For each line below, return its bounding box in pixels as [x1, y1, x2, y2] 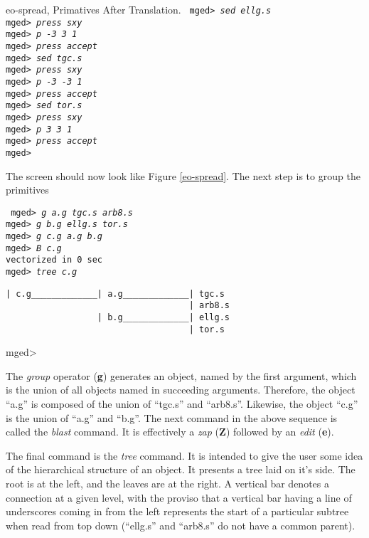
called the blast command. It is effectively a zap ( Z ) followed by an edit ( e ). [6, 424, 334, 439]
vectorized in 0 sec [6, 255, 103, 265]
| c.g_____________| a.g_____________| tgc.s [6, 288, 225, 299]
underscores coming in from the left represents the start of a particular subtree [6, 504, 349, 519]
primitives [6, 182, 49, 197]
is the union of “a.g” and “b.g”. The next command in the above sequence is [6, 410, 338, 425]
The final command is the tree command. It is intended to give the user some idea [6, 448, 363, 463]
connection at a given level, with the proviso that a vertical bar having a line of [6, 490, 352, 505]
